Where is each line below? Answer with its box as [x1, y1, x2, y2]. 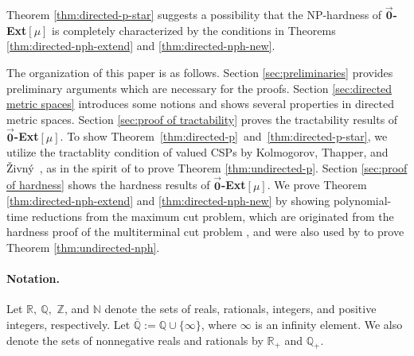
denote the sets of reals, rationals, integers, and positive [104, 300, 377, 317]
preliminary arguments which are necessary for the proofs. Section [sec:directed [6, 79, 393, 96]
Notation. [6, 270, 60, 287]
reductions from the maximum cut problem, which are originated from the [31, 207, 394, 224]
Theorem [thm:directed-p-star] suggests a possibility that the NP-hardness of [6, 6, 382, 23]
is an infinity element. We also [255, 315, 403, 332]
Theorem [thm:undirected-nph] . [6, 238, 160, 255]
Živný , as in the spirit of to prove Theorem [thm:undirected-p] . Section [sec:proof [6, 159, 408, 176]
